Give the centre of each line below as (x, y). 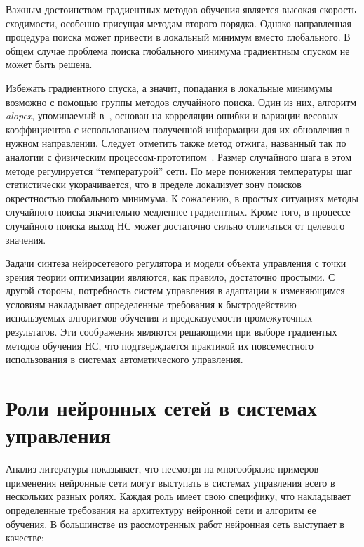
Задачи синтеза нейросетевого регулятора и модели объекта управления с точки (176, 263)
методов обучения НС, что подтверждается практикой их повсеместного (160, 345)
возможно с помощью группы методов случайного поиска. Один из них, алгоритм (181, 101)
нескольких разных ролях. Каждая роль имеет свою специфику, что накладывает (178, 496)
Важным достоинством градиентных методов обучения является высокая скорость (181, 9)
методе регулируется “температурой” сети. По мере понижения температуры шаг (179, 170)
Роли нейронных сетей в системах (161, 408)
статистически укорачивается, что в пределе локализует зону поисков (154, 184)
